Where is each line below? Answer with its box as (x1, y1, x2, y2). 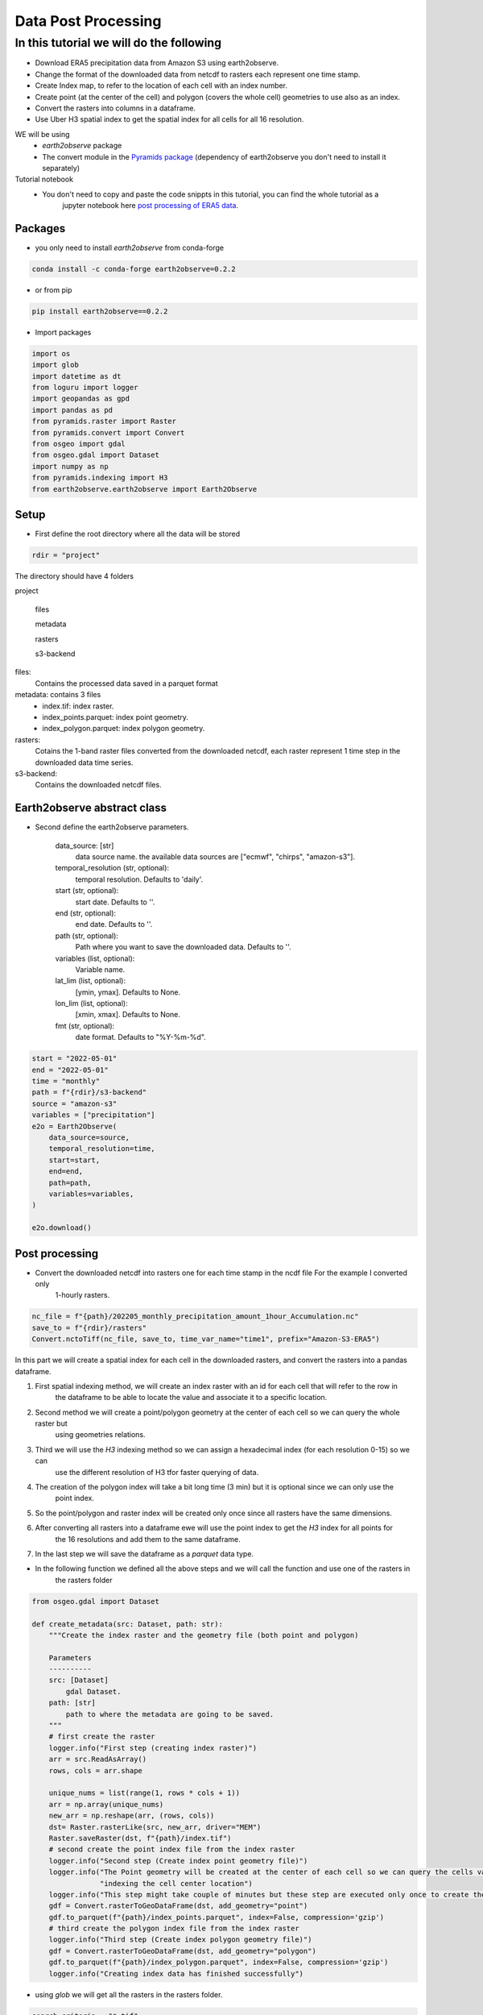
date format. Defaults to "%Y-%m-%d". (75, 1032, 207, 1042)
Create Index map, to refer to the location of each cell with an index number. (35, 81, 287, 90)
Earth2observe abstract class (14, 801, 167, 815)
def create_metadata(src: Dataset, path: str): (31, 1619, 223, 1628)
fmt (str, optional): (55, 1020, 115, 1031)
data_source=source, (48, 1132, 130, 1142)
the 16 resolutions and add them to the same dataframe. (55, 1534, 241, 1543)
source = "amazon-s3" (31, 1099, 118, 1108)
